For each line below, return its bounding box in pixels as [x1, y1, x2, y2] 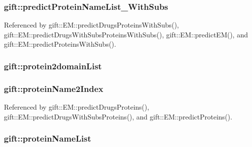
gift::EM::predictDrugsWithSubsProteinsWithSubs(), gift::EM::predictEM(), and [4, 29, 248, 39]
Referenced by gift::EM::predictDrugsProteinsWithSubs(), [4, 20, 179, 30]
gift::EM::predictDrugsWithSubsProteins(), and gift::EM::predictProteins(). [4, 111, 232, 121]
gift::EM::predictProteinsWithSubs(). [4, 39, 116, 49]
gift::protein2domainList [4, 59, 102, 72]
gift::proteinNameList [4, 132, 91, 145]
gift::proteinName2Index [4, 82, 104, 94]
